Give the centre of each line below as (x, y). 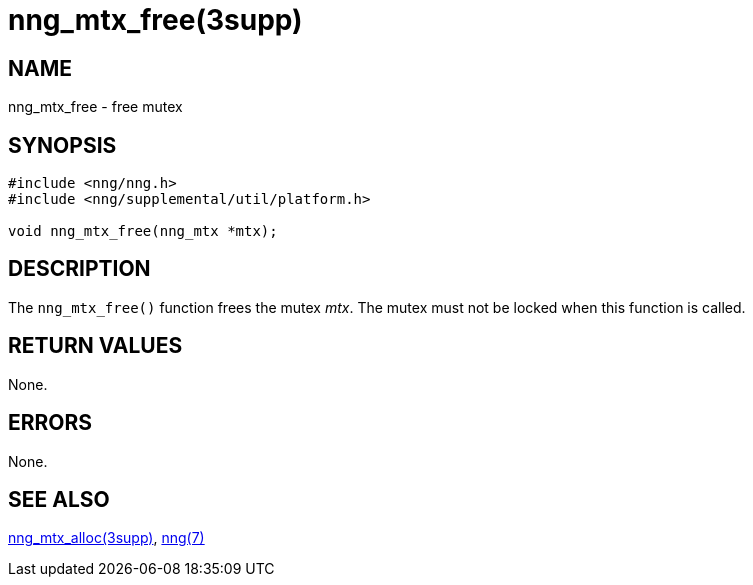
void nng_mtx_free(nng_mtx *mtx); (143, 231)
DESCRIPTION (79, 269)
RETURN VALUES (95, 346)
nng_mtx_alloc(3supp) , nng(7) (106, 538)
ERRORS (50, 423)
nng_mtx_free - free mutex (95, 107)
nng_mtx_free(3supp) (155, 20)
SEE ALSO (59, 499)
